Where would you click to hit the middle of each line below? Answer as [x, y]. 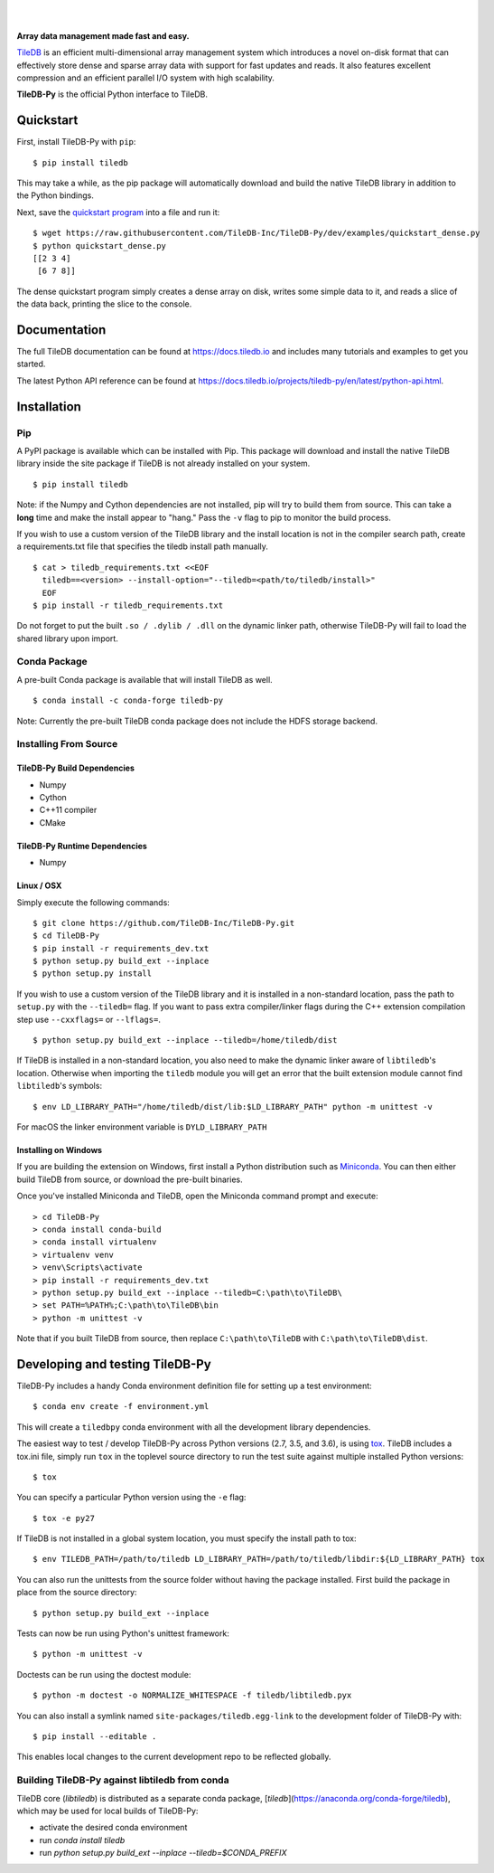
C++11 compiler [68, 810]
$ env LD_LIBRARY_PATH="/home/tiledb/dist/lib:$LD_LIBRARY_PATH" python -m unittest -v [233, 1107]
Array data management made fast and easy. [103, 35]
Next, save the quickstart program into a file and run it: [118, 212]
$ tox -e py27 [64, 1518]
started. [31, 364]
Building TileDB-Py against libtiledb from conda [123, 1780]
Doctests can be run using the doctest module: [104, 1674]
